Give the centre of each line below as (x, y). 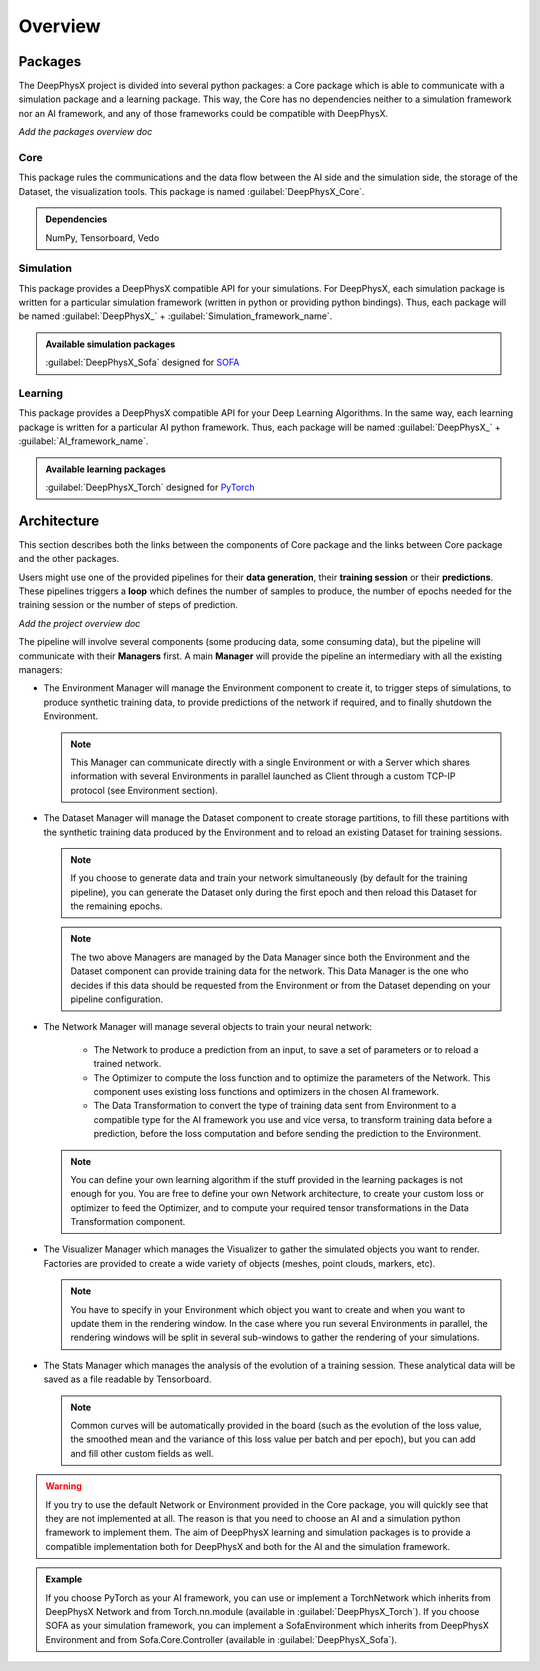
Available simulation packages (110, 344)
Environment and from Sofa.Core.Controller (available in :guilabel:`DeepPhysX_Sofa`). (221, 1639)
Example (64, 1579)
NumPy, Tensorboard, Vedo (102, 237)
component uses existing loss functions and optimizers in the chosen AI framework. (266, 1091)
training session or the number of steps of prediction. (128, 605)
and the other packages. (69, 559)
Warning (63, 1486)
